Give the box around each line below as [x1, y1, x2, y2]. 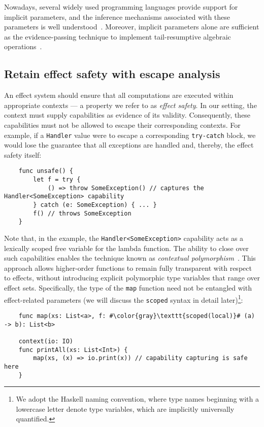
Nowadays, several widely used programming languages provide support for [4, 2, 238, 12]
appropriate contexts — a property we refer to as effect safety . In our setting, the [4, 99, 257, 110]
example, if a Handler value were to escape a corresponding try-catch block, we [4, 129, 256, 140]
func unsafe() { [18, 167, 74, 175]
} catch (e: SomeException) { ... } [33, 201, 157, 209]
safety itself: [4, 149, 42, 160]
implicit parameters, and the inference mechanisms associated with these [4, 11, 230, 22]
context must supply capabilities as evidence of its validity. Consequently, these [4, 110, 251, 120]
